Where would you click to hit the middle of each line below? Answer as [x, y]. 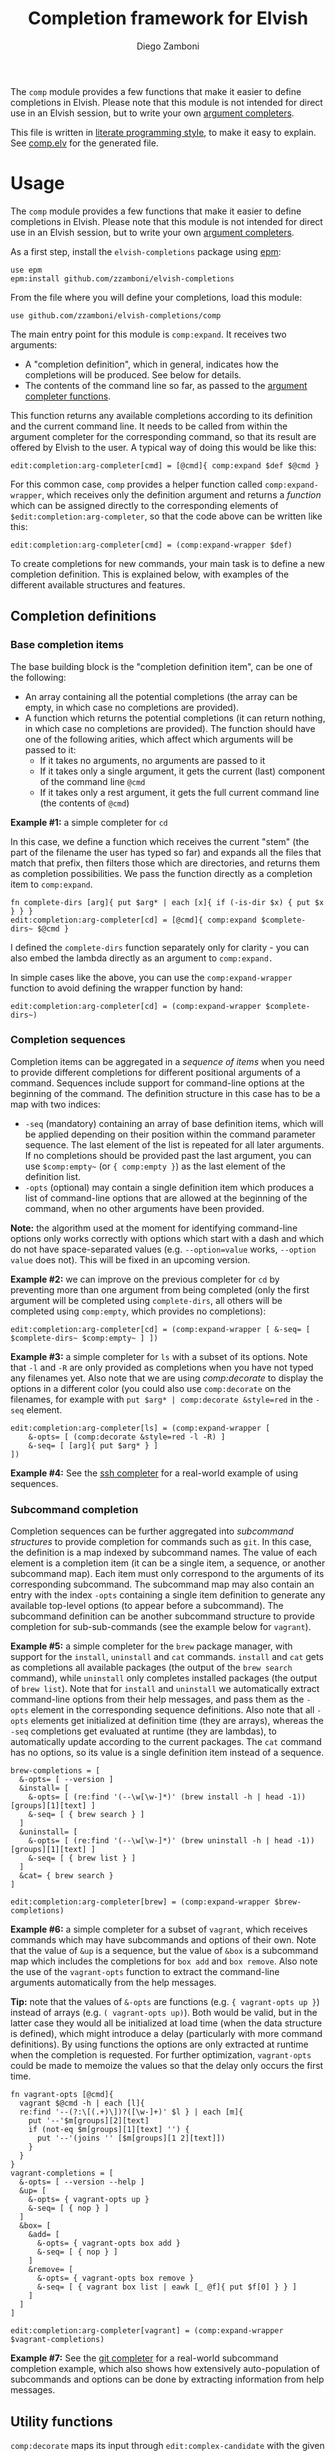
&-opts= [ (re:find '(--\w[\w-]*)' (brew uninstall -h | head [160, 1841]
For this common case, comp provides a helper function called [136, 484]
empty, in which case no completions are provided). [132, 707]
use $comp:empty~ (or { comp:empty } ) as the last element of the [155, 1166]
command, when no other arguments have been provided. [144, 1208]
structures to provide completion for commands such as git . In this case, [161, 1542]
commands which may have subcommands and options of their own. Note [163, 1940]
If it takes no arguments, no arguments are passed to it [152, 760]
